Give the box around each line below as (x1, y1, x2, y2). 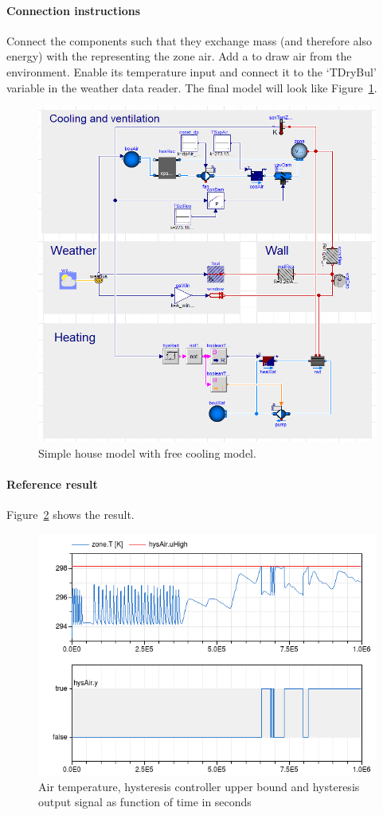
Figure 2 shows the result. (6, 506, 135, 523)
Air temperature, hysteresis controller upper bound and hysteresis (38, 778, 360, 794)
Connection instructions (6, 2, 141, 18)
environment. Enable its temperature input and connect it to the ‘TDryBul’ (6, 63, 377, 80)
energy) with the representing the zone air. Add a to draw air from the (6, 48, 352, 64)
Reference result (6, 476, 98, 493)
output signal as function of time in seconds (38, 794, 252, 810)
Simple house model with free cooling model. (38, 445, 256, 462)
